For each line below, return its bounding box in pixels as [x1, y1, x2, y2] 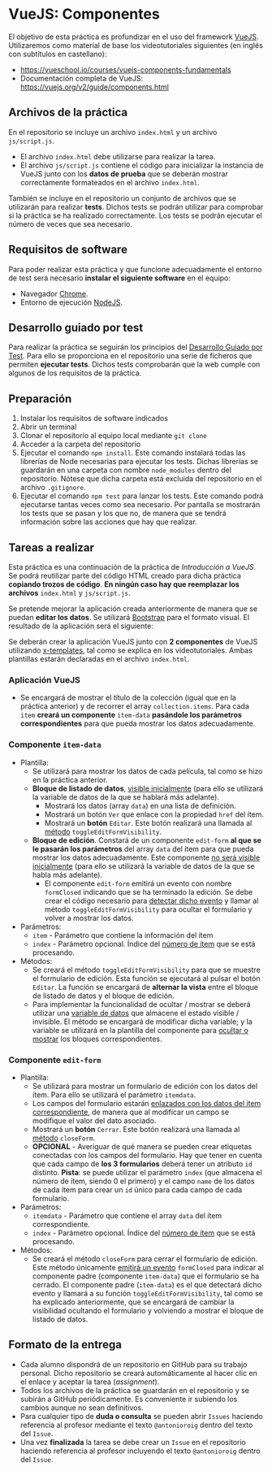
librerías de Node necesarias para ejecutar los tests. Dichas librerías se [19, 457, 258, 466]
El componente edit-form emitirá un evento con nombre [44, 879, 232, 888]
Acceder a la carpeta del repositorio [19, 440, 141, 449]
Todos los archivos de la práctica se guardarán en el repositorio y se [19, 1385, 250, 1395]
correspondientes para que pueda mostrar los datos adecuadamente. [19, 718, 256, 728]
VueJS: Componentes [8, 5, 160, 24]
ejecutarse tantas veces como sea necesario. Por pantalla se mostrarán [19, 500, 261, 510]
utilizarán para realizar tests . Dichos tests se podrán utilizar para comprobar [8, 202, 264, 211]
